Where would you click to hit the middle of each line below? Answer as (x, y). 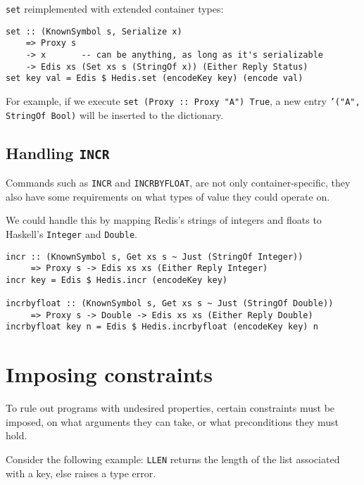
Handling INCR (58, 152)
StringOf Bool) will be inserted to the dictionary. (115, 114)
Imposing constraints (109, 374)
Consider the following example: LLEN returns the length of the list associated (173, 459)
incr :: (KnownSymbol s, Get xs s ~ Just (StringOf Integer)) (155, 257)
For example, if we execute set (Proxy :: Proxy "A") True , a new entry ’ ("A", (183, 100)
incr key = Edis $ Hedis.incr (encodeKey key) (117, 280)
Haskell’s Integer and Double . (71, 233)
